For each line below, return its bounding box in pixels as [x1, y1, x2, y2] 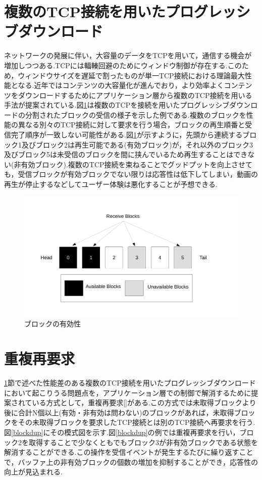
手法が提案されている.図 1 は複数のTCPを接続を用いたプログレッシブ [4, 100, 230, 110]
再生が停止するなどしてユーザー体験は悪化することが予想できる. [4, 179, 218, 189]
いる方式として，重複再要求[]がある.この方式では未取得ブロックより [32, 397, 256, 408]
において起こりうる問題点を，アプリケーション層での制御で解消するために [4, 387, 251, 398]
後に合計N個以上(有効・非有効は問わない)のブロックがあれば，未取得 [4, 407, 234, 417]
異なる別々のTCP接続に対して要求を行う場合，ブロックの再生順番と [18, 119, 245, 130]
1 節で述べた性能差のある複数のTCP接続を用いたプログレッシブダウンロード [4, 377, 256, 388]
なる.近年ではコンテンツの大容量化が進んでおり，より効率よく [18, 80, 224, 90]
